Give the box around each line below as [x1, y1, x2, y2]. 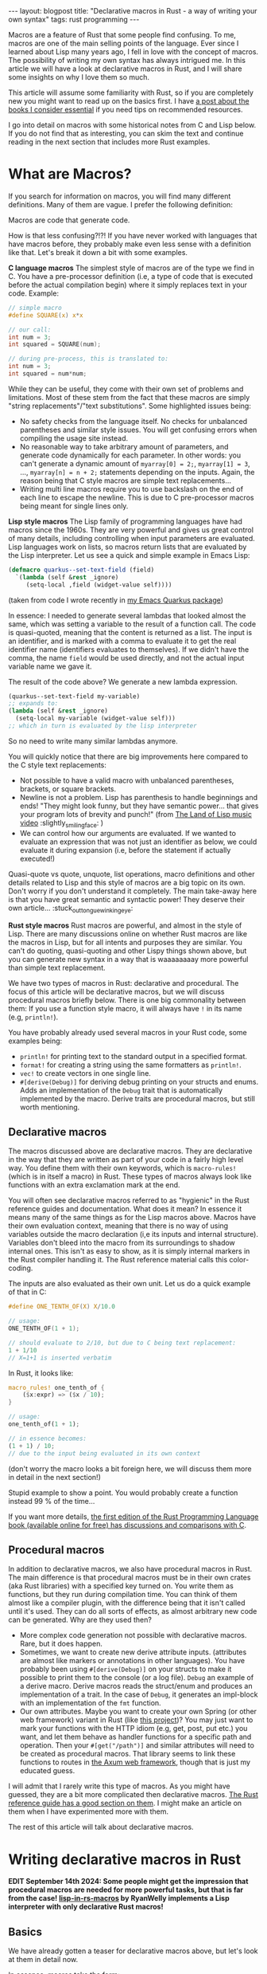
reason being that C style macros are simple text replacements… [19, 476, 232, 485]
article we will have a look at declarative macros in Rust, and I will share [8, 64, 242, 73]
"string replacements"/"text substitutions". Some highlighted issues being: [8, 401, 252, 410]
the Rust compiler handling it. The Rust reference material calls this [8, 1255, 228, 1265]
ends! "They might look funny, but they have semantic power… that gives [19, 801, 259, 810]
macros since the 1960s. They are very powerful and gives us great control [8, 524, 254, 535]
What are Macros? [8, 165, 132, 183]
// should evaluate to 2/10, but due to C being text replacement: [8, 1339, 237, 1347]
